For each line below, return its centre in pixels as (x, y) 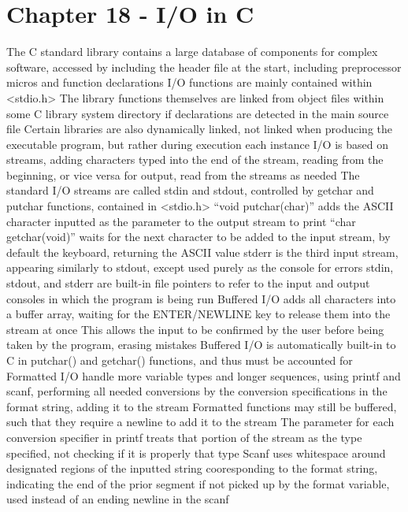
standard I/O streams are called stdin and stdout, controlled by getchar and (190, 190)
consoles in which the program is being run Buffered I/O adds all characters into (201, 298)
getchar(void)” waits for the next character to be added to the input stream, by (198, 237)
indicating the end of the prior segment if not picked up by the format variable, (198, 483)
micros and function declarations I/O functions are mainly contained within (189, 82)
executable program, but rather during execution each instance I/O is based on (197, 144)
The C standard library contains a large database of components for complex (192, 52)
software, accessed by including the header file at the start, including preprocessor (204, 67)
